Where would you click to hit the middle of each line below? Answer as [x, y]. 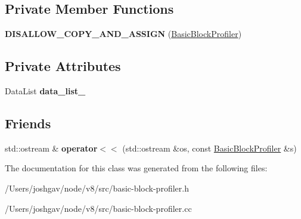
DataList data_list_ [45, 91]
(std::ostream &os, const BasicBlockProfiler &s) [210, 148]
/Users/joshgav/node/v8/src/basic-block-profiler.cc [98, 208]
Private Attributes [63, 66]
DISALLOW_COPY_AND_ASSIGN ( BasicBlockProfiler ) [123, 34]
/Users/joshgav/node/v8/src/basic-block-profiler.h [97, 188]
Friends [28, 123]
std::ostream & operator [51, 148]
